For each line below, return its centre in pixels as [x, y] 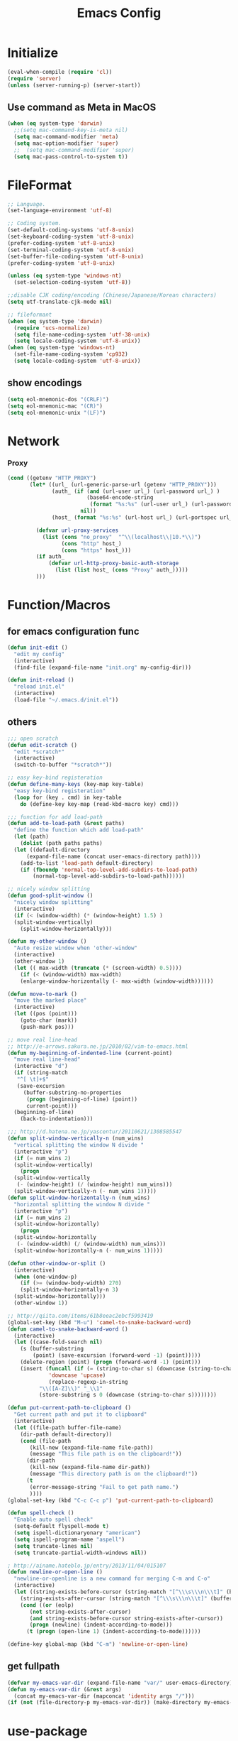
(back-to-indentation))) [57, 1119]
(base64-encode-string [120, 498]
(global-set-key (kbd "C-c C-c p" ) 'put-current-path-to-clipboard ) [110, 1500]
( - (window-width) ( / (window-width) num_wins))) [91, 1244]
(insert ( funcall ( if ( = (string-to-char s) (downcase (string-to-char [128, 1368]
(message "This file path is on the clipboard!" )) [106, 1454]
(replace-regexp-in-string [89, 1382]
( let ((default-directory [52, 850]
